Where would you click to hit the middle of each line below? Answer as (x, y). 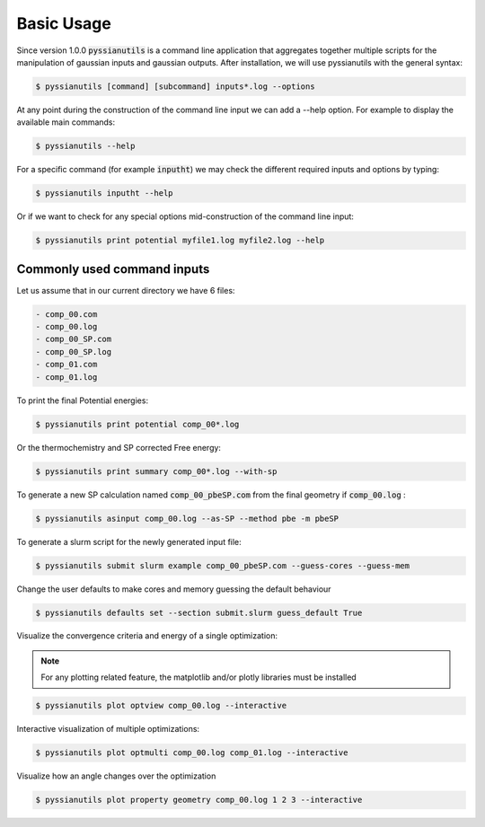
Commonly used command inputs (113, 269)
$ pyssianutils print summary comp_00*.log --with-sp (156, 471)
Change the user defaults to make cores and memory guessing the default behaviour (174, 589)
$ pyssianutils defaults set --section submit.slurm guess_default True (199, 612)
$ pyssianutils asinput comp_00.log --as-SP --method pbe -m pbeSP (187, 518)
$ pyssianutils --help (85, 146)
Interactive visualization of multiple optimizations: (108, 729)
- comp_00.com (66, 314)
